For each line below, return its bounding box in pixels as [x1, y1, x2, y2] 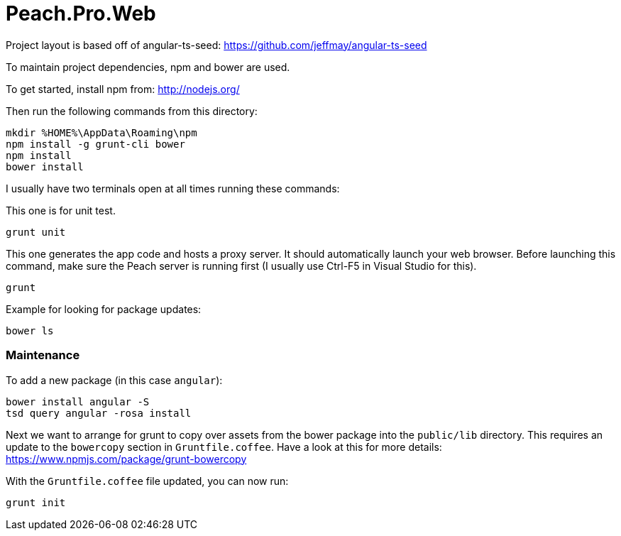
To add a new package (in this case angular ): [6, 373, 223, 386]
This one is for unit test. [6, 204, 116, 217]
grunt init [6, 496, 66, 508]
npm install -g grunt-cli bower [6, 138, 185, 150]
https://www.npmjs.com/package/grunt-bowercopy [6, 452, 247, 465]
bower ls [6, 324, 54, 337]
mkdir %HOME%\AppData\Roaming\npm [6, 126, 197, 138]
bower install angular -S [6, 395, 150, 408]
